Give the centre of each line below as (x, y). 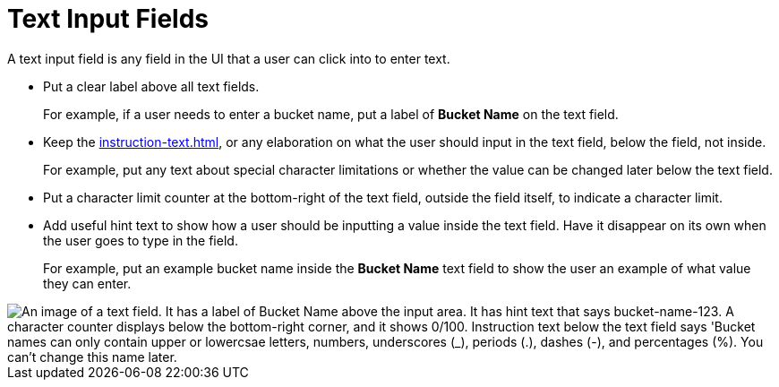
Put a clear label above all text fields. (151, 86)
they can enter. (87, 283)
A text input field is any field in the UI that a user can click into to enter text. (229, 58)
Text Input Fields (108, 19)
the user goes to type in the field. (141, 240)
